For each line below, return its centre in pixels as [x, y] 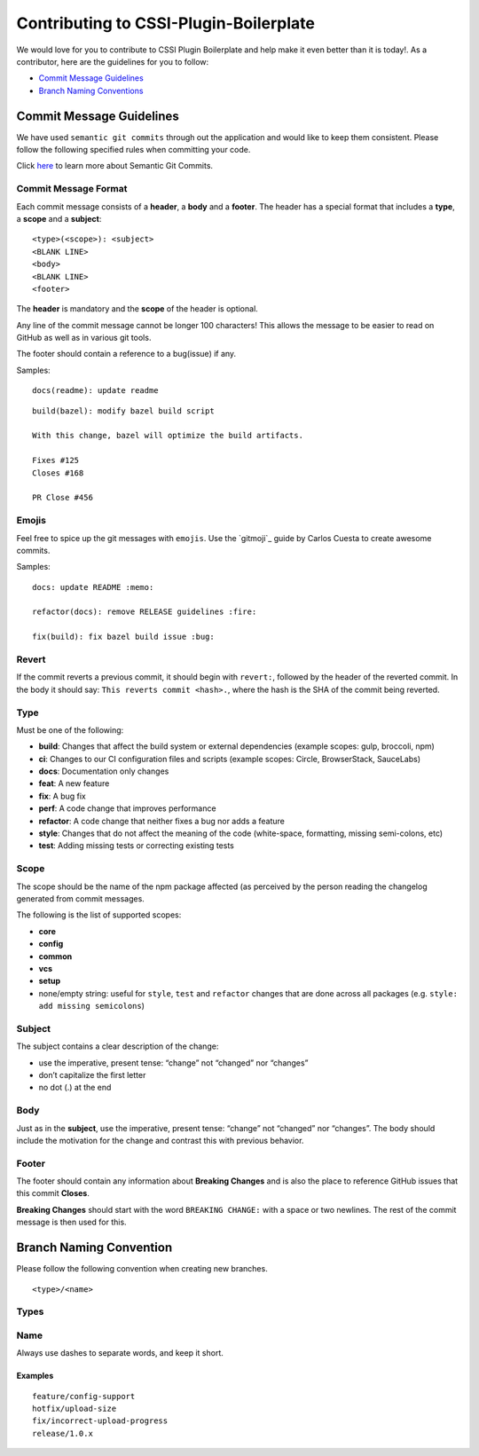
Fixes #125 [56, 460]
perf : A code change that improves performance [127, 808]
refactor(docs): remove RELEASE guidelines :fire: [145, 612]
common [55, 956]
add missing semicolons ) [92, 1006]
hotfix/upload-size [75, 1409]
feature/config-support [84, 1396]
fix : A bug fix [62, 796]
